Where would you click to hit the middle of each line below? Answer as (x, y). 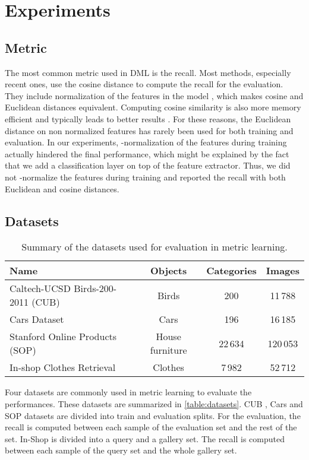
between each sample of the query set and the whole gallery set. (121, 450)
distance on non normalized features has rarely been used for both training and (149, 130)
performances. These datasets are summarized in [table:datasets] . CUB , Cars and (154, 403)
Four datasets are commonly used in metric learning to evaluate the (128, 392)
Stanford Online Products (63, 337)
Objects (169, 271)
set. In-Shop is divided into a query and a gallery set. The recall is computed (145, 438)
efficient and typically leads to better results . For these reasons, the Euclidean (148, 118)
